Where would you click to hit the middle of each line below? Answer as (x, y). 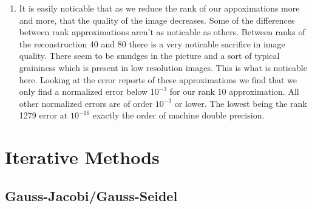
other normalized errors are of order (86, 103)
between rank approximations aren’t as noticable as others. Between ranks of (162, 32)
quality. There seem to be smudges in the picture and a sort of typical (149, 56)
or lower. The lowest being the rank (241, 103)
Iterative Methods (82, 157)
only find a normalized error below (83, 91)
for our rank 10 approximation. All (234, 91)
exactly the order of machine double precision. (178, 115)
